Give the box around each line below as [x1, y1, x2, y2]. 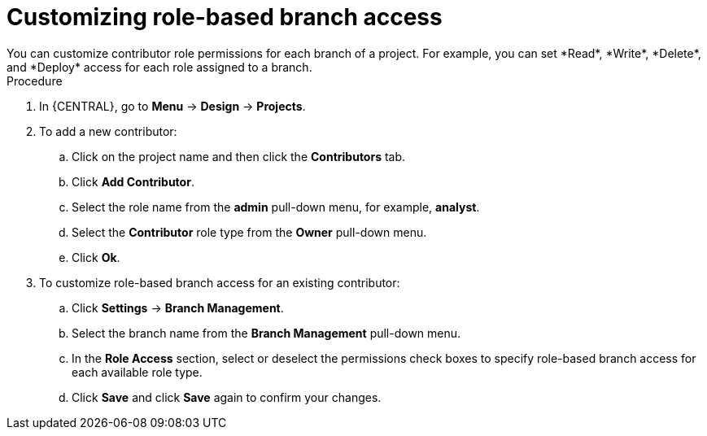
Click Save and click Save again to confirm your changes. [72, 390, 382, 404]
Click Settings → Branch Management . [72, 300, 284, 315]
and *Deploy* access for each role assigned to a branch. [7, 59, 312, 74]
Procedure [7, 73, 63, 88]
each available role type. [72, 364, 203, 379]
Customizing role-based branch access [7, 3, 443, 31]
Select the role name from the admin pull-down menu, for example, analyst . [72, 199, 480, 214]
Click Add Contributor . [72, 174, 194, 189]
